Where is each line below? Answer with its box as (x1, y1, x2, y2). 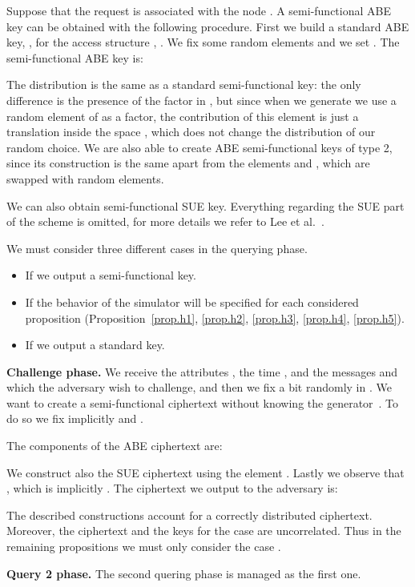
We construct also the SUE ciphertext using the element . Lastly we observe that (6, 464, 405, 480)
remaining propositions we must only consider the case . (6, 538, 281, 555)
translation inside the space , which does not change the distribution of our (6, 123, 376, 140)
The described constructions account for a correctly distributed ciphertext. (6, 506, 373, 523)
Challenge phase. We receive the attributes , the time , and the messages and (6, 363, 398, 380)
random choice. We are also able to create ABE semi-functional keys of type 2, (6, 139, 393, 155)
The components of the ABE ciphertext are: (6, 437, 223, 454)
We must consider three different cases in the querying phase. (6, 239, 308, 256)
